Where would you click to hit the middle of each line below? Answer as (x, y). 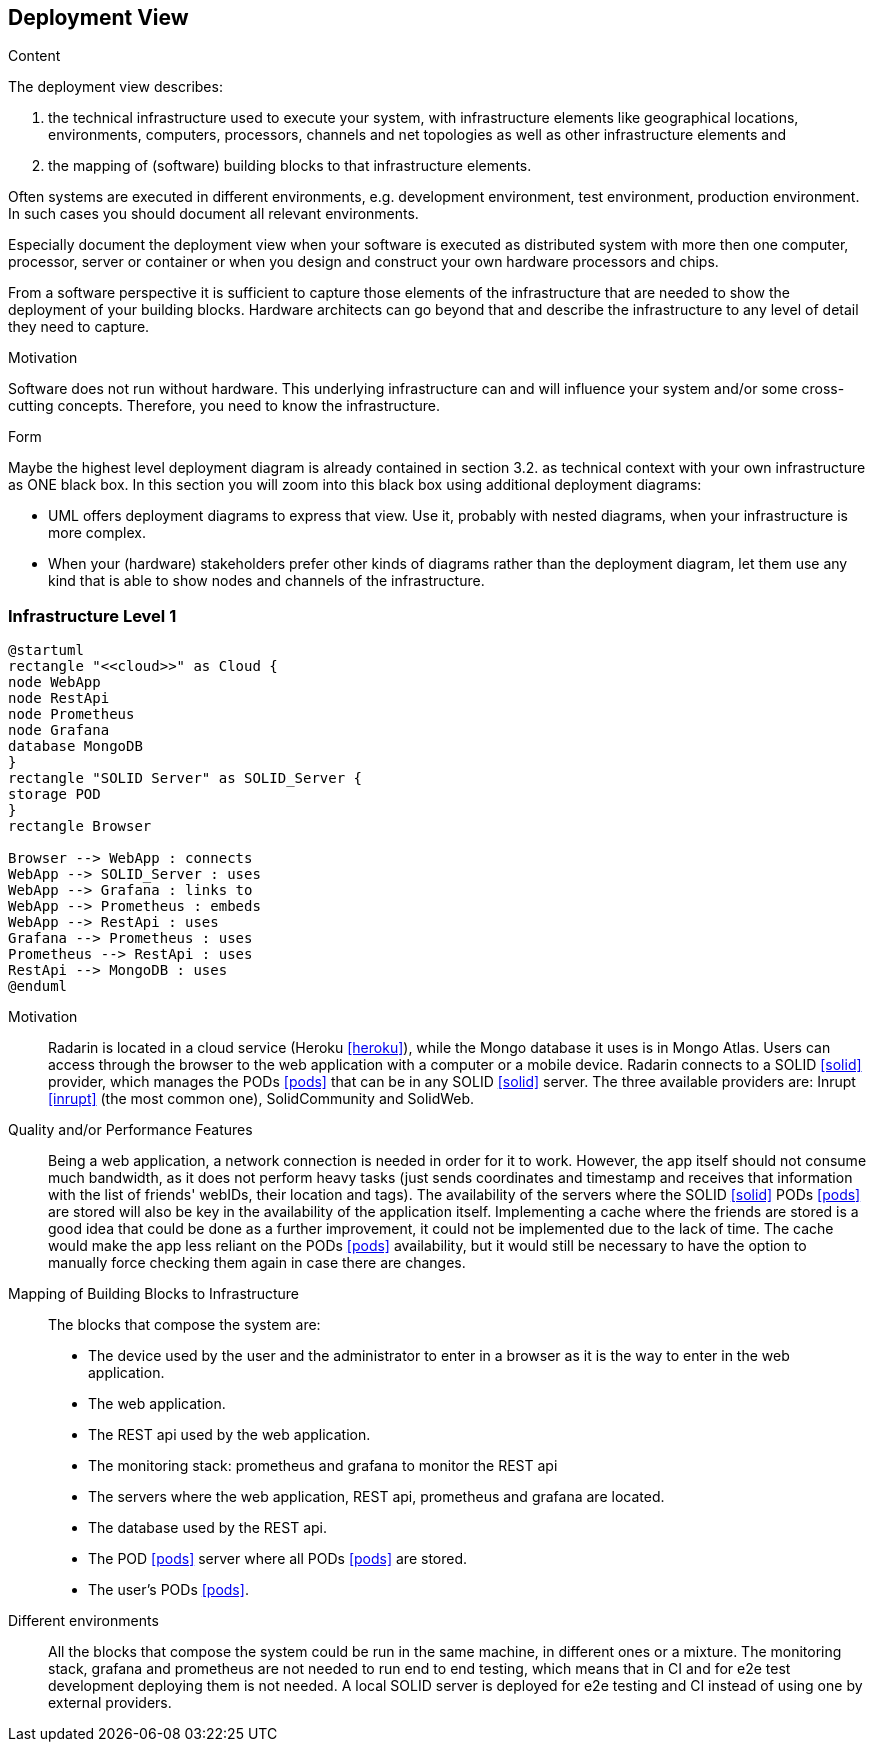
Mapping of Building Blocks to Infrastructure (153, 1294)
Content (34, 56)
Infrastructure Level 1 (92, 615)
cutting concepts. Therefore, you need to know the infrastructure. (224, 406)
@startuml (46, 650)
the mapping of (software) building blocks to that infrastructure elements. (290, 166)
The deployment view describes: (115, 87)
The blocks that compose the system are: (184, 1325)
